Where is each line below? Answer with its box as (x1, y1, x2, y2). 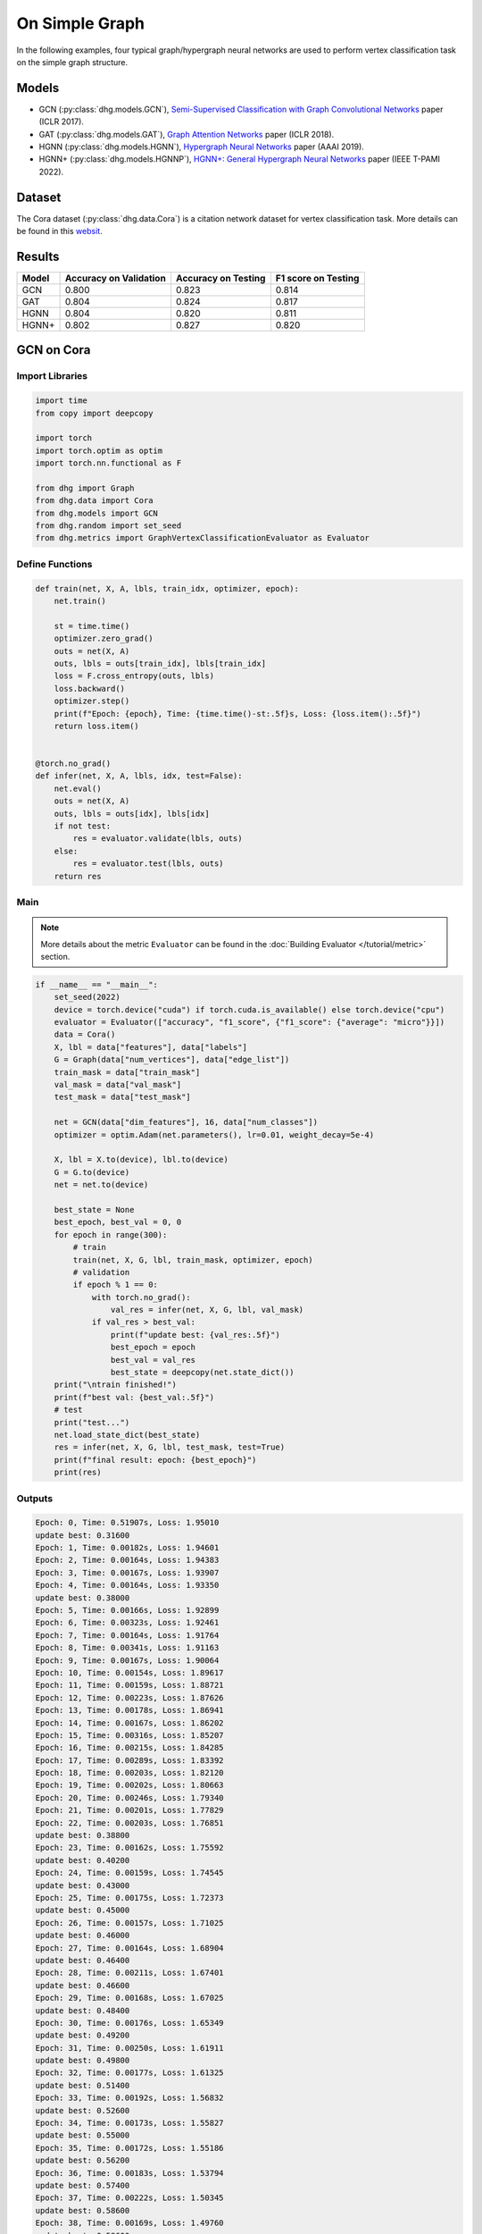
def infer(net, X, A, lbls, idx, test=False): (35, 771, 243, 781)
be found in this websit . (16, 226, 103, 237)
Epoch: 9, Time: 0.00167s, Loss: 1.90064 (35, 1655, 220, 1666)
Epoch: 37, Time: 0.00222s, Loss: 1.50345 (35, 2193, 224, 2203)
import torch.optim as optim (35, 445, 163, 456)
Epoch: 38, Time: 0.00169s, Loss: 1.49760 (35, 2218, 224, 2229)
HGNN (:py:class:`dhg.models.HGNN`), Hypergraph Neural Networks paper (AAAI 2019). (38, 141, 365, 152)
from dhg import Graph (35, 483, 135, 493)
